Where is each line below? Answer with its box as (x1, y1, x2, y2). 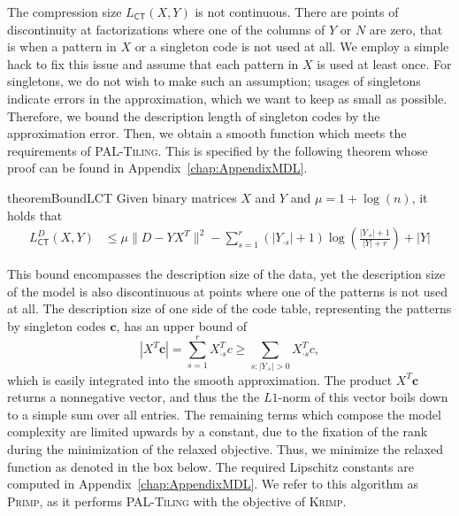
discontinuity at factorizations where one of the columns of (7, 19, 325, 38)
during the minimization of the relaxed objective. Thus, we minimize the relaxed (7, 440, 443, 458)
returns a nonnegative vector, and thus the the (7, 388, 260, 406)
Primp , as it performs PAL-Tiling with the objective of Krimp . (7, 491, 347, 510)
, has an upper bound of (116, 316, 248, 335)
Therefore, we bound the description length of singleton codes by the (7, 106, 380, 125)
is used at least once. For (317, 54, 452, 73)
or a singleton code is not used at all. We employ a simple (134, 37, 449, 56)
